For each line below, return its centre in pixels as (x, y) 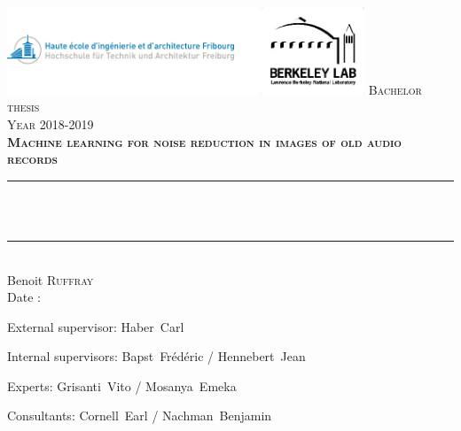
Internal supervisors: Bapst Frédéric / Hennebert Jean (156, 356)
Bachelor (395, 89)
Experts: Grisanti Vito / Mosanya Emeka (122, 385)
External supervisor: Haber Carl (96, 326)
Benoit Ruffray (51, 279)
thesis (23, 107)
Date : (24, 297)
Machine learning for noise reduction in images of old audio (204, 141)
